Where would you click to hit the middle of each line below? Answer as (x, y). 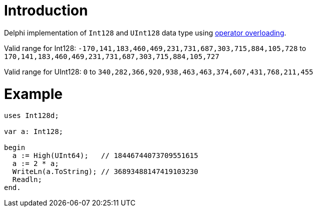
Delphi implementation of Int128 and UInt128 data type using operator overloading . (145, 32)
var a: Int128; (34, 132)
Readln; (27, 180)
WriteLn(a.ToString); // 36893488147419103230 (105, 172)
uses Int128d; (32, 116)
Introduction (46, 10)
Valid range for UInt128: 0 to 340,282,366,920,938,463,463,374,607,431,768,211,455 (159, 71)
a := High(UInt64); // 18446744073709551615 (105, 156)
